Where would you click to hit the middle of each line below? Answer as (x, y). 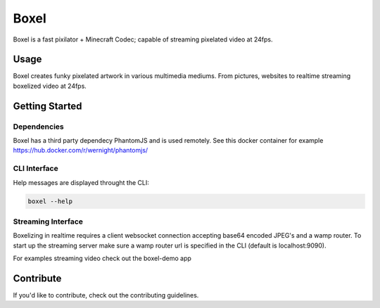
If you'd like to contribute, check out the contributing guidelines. (106, 295)
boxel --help (50, 201)
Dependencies (39, 127)
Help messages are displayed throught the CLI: (81, 182)
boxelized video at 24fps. (50, 86)
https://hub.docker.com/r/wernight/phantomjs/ (81, 150)
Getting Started (47, 106)
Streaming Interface (48, 222)
